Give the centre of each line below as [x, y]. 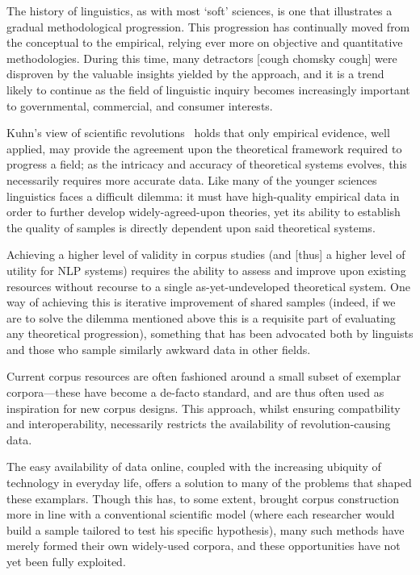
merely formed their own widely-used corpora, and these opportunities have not [204, 546]
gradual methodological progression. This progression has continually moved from [208, 26]
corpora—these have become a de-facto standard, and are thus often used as [195, 392]
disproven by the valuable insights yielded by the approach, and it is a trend [195, 74]
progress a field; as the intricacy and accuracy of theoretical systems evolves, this [207, 164]
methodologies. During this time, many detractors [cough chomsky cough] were [202, 58]
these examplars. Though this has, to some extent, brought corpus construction [203, 498]
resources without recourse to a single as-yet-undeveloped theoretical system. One [209, 286]
